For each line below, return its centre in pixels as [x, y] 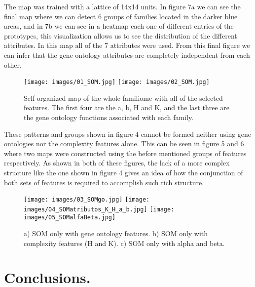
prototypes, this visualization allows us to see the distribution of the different [121, 35]
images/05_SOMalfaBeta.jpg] [70, 218]
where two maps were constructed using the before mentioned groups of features [125, 153]
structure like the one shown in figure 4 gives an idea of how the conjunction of [124, 172]
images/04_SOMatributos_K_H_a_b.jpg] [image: [99, 209]
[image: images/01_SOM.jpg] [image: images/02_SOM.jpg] [117, 82]
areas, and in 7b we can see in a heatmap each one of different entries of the [119, 26]
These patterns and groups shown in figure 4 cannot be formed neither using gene [128, 134]
